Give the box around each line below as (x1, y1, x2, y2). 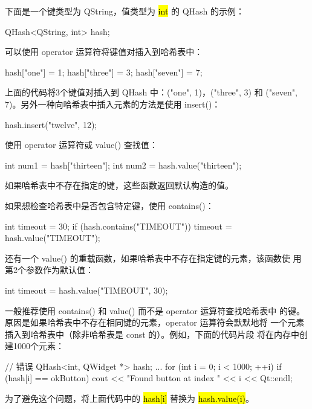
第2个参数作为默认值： (5, 263, 94, 276)
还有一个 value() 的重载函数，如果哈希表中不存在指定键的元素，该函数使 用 (5, 251, 302, 264)
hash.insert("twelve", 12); (5, 118, 97, 130)
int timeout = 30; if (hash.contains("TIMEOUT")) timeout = (5, 219, 232, 232)
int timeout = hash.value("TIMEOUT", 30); (5, 283, 168, 296)
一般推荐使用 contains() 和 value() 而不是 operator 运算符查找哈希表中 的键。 (5, 304, 305, 317)
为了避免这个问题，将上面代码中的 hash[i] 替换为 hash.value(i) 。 (5, 392, 255, 405)
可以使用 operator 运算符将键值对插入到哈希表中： (5, 45, 203, 58)
